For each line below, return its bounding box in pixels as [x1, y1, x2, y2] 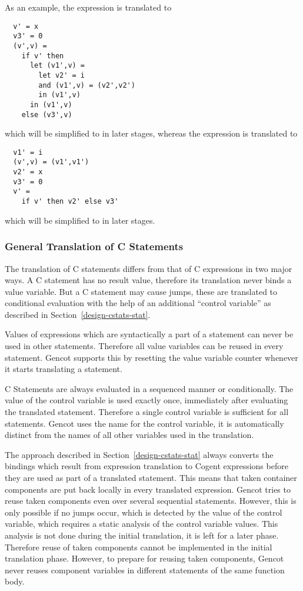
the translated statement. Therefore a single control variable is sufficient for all [5, 406, 289, 418]
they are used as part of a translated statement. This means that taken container [5, 472, 297, 483]
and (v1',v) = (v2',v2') [38, 81, 135, 89]
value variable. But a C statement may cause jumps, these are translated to [5, 285, 278, 297]
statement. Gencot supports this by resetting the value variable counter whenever [5, 351, 298, 363]
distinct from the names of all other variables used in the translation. [5, 429, 254, 441]
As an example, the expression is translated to [5, 1, 172, 13]
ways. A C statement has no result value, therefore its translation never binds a [5, 274, 292, 286]
